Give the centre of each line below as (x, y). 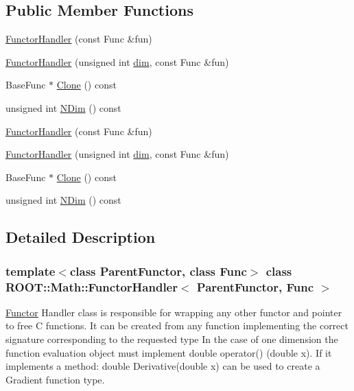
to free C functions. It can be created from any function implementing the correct (177, 325)
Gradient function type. (55, 379)
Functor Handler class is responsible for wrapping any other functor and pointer (174, 312)
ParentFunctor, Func (255, 286)
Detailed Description (81, 237)
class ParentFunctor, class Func (158, 271)
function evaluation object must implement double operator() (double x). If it (169, 352)
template (31, 271)
